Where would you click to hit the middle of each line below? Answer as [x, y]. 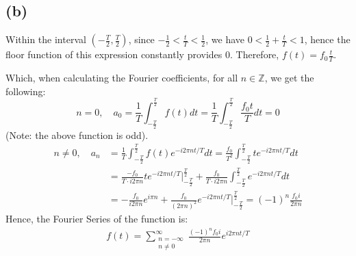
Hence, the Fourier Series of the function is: [97, 218]
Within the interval [46, 39]
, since [141, 39]
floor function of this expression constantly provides [114, 54]
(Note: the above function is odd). [77, 135]
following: [26, 91]
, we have [225, 39]
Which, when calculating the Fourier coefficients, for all [122, 78]
